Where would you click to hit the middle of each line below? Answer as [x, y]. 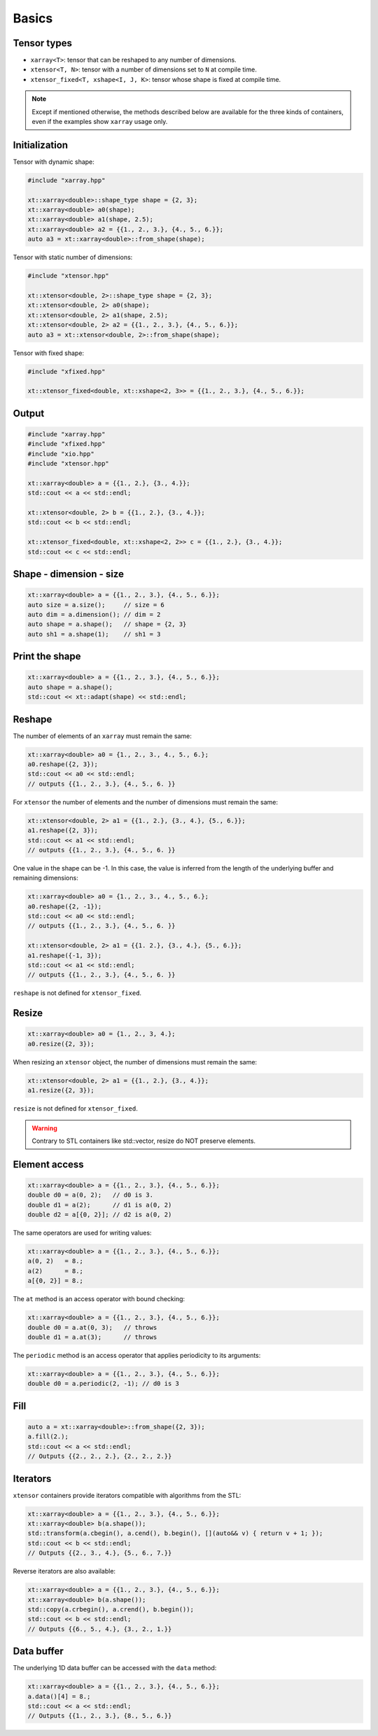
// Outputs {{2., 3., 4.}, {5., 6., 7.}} [100, 1553]
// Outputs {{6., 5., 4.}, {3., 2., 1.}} [100, 1629]
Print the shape [47, 657]
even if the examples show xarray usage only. [100, 122]
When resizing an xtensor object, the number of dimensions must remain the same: [135, 1062]
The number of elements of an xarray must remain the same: [103, 736]
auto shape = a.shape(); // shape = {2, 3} [107, 624]
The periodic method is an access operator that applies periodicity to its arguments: [137, 1355]
